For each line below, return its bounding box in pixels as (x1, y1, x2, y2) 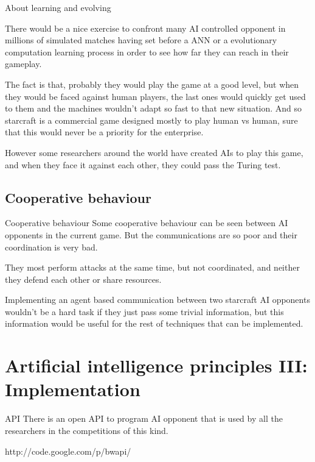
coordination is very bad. (5, 240, 98, 253)
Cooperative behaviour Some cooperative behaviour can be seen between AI (5, 216, 288, 229)
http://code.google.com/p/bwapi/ (5, 444, 131, 457)
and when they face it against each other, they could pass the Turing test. (5, 158, 281, 171)
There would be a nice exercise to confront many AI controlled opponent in (5, 21, 286, 34)
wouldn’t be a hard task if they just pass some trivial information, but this (5, 305, 284, 318)
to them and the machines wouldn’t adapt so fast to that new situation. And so (5, 102, 302, 115)
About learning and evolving (5, 1, 111, 13)
